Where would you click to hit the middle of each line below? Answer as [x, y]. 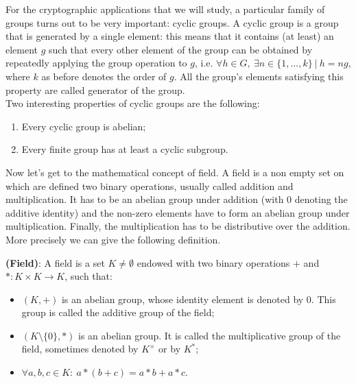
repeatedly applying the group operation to [96, 63]
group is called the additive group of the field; [118, 312]
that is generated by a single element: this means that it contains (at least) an [170, 36]
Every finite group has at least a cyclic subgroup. [125, 149]
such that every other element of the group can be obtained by [181, 49]
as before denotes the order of [104, 76]
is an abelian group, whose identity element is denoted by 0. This [199, 299]
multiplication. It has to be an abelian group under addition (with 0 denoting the [177, 199]
